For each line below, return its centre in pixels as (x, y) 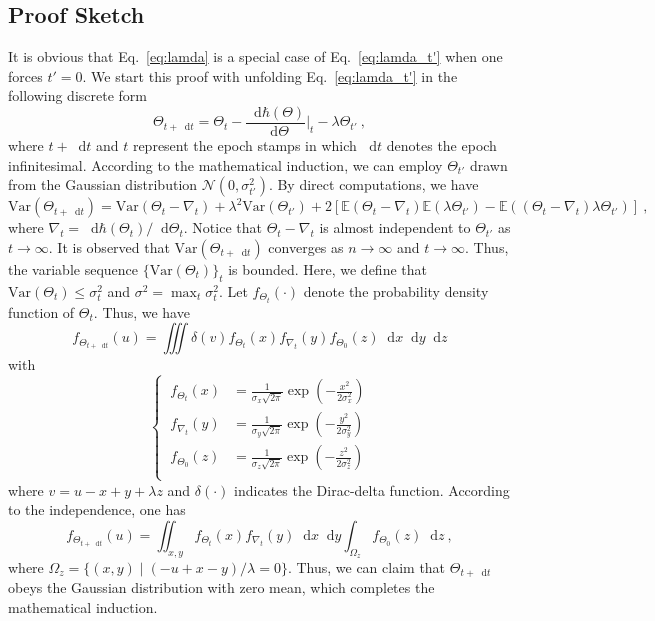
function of (41, 311)
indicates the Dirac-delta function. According (372, 489)
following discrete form (77, 95)
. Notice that (222, 227)
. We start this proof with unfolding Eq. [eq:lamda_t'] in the (270, 75)
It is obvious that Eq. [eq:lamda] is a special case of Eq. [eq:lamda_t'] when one (255, 56)
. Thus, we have (141, 311)
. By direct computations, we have (373, 184)
